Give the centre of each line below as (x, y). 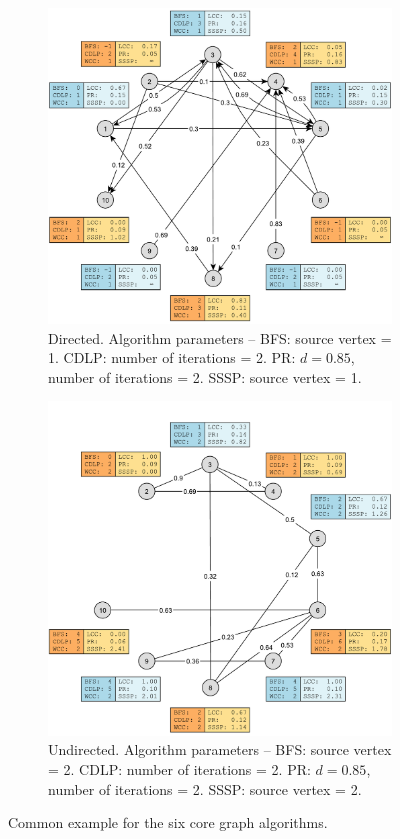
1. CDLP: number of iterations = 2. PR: (172, 357)
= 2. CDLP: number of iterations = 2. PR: (179, 768)
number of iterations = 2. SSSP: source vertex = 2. (205, 788)
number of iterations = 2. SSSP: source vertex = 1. (205, 376)
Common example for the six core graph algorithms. (168, 822)
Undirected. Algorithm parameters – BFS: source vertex (220, 749)
